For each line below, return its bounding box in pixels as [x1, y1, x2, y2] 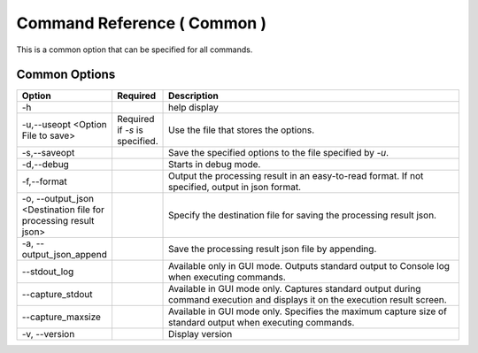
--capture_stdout [21, 288, 93, 301]
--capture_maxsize [21, 311, 102, 323]
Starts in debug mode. [168, 158, 261, 171]
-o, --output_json [21, 193, 95, 205]
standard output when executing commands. [168, 317, 355, 329]
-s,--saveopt [21, 147, 75, 159]
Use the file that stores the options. [168, 124, 315, 136]
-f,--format [21, 175, 67, 188]
